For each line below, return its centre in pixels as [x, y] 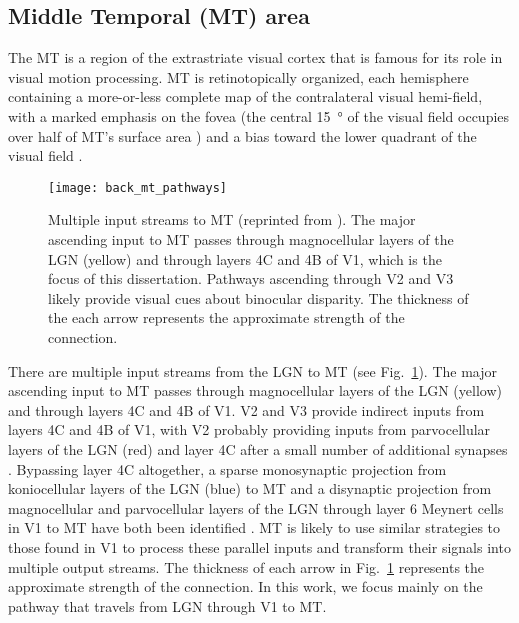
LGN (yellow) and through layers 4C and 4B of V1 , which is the [245, 258]
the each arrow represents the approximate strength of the [226, 317]
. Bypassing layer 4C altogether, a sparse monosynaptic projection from [227, 468]
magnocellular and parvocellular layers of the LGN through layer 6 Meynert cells [256, 507]
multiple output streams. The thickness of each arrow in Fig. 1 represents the [246, 566]
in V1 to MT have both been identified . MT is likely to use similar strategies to [254, 527]
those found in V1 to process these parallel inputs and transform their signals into [259, 546]
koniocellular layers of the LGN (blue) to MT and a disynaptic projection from [250, 488]
